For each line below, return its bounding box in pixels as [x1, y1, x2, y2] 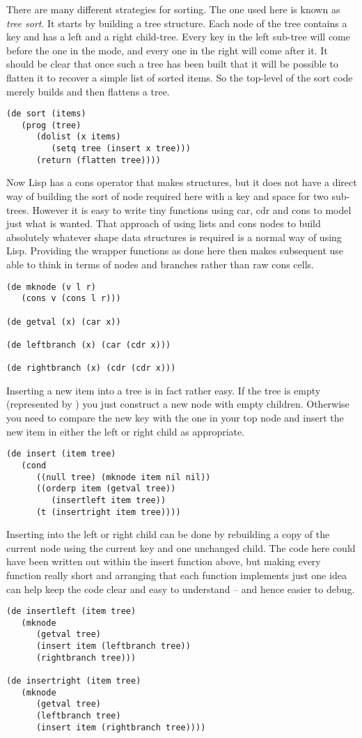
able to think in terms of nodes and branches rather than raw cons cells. [6, 257, 314, 271]
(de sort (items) [6, 109, 86, 119]
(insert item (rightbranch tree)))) [36, 722, 206, 732]
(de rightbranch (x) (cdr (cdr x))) [6, 363, 176, 374]
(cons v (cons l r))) [21, 293, 121, 304]
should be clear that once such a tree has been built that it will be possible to [6, 56, 338, 71]
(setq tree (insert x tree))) [51, 144, 191, 154]
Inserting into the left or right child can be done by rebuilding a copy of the [6, 527, 330, 541]
